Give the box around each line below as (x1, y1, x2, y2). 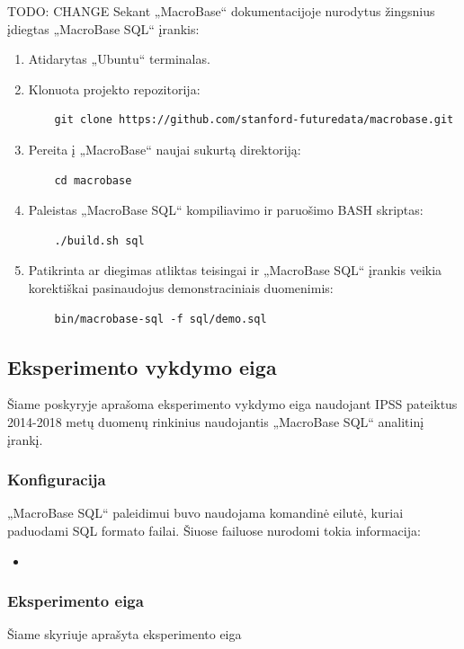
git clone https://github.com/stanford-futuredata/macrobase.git (54, 113, 454, 127)
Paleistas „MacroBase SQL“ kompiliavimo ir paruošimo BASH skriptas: (28, 200, 424, 219)
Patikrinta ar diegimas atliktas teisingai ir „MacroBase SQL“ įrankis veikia (28, 261, 442, 280)
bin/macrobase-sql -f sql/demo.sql (54, 312, 267, 325)
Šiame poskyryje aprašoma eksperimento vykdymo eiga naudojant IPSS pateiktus (7, 395, 458, 413)
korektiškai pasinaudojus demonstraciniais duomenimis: (28, 278, 334, 297)
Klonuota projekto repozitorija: (28, 79, 201, 98)
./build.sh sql (54, 234, 145, 247)
